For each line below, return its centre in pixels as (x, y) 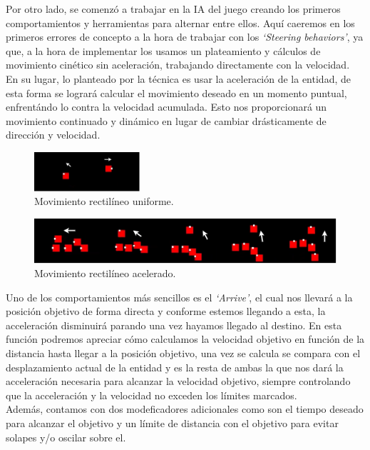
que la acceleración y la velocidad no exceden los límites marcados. (151, 395)
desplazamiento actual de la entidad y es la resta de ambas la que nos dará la (175, 367)
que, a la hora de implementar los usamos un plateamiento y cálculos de (163, 50)
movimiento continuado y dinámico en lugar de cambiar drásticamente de (166, 120)
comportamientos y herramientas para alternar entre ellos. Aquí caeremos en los (180, 22)
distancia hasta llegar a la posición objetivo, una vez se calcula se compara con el (183, 353)
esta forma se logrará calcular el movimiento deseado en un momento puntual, (176, 92)
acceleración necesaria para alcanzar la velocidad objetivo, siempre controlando (178, 381)
